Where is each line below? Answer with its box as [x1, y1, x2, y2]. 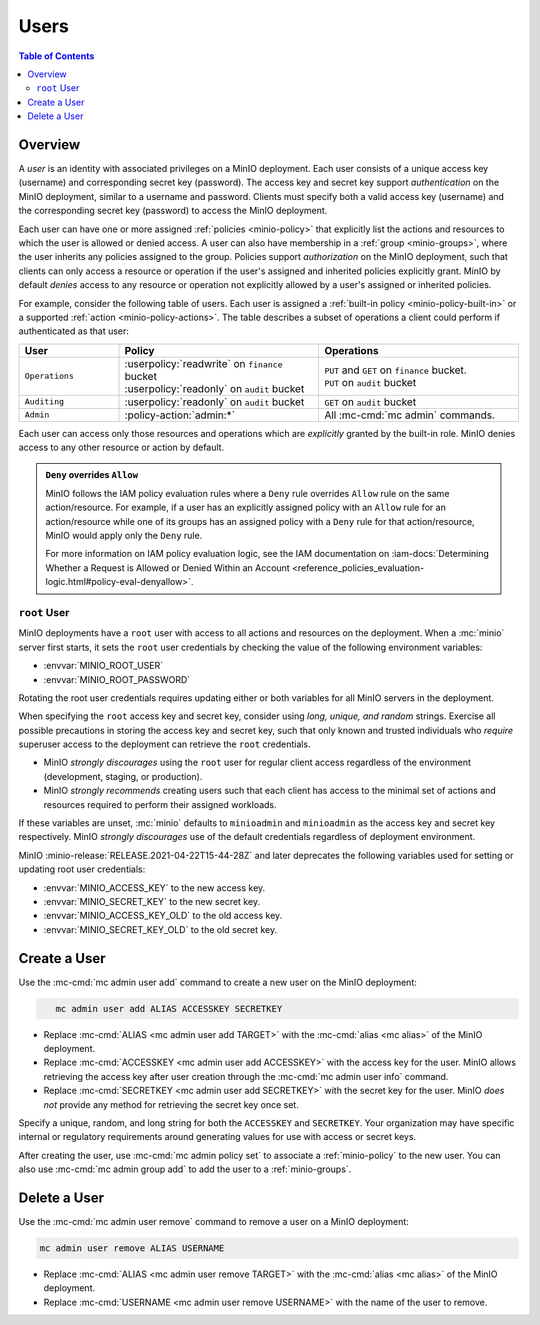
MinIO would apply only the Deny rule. [45, 530, 203, 542]
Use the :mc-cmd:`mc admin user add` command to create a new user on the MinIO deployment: [18, 976, 417, 988]
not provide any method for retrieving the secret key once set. [43, 1098, 299, 1110]
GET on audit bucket [324, 395, 417, 409]
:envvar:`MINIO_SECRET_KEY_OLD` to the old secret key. [43, 923, 278, 935]
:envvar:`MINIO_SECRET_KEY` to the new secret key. [43, 896, 260, 907]
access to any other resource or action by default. [18, 441, 225, 454]
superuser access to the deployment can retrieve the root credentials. [18, 738, 311, 750]
